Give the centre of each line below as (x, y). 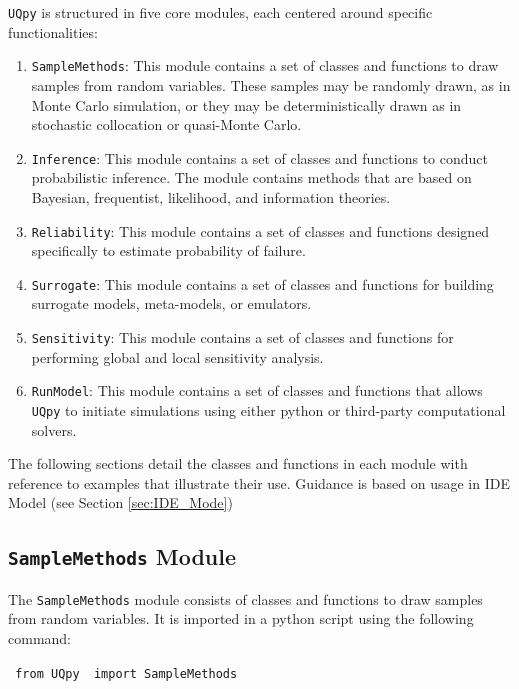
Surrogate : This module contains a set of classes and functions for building (262, 283)
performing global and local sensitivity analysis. (177, 356)
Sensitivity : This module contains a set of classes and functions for (242, 337)
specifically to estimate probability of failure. (168, 250)
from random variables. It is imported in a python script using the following (241, 618)
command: (39, 638)
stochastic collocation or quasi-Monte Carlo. (166, 124)
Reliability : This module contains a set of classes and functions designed (260, 230)
